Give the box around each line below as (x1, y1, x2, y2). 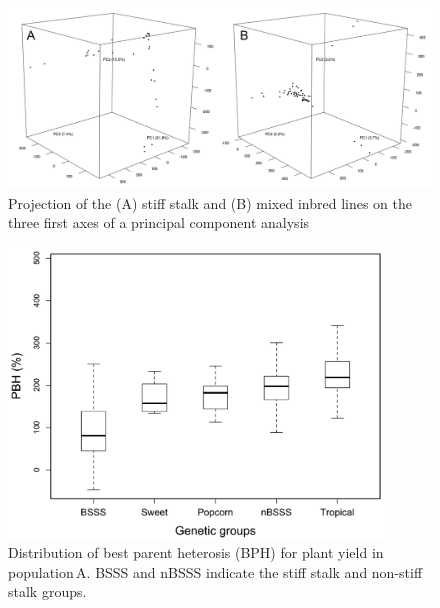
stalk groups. (8, 581, 87, 602)
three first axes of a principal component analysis (8, 212, 310, 233)
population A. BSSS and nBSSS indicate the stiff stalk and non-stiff (8, 561, 423, 582)
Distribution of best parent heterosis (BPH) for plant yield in (8, 542, 384, 563)
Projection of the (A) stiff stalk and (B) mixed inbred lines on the (8, 192, 412, 213)
